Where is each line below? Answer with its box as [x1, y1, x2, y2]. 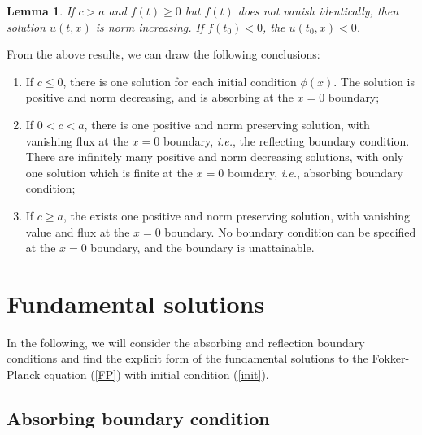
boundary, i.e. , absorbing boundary [227, 163, 403, 181]
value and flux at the [25, 223, 130, 240]
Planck [7, 366, 41, 383]
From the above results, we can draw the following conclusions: [7, 46, 320, 63]
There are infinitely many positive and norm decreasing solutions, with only [25, 148, 404, 165]
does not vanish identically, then [237, 2, 399, 19]
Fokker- [372, 350, 410, 367]
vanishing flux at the [25, 132, 128, 149]
